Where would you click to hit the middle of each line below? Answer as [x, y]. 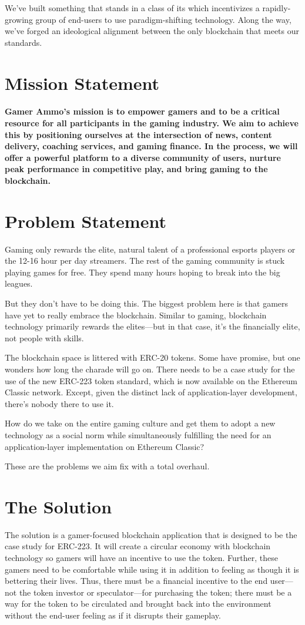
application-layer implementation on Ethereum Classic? [105, 446]
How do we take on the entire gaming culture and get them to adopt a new [140, 423]
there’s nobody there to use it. [59, 403]
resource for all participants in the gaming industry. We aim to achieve [152, 122]
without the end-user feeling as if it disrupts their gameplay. [113, 615]
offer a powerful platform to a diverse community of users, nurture [143, 157]
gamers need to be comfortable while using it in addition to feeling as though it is [152, 569]
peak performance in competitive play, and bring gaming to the [136, 169]
